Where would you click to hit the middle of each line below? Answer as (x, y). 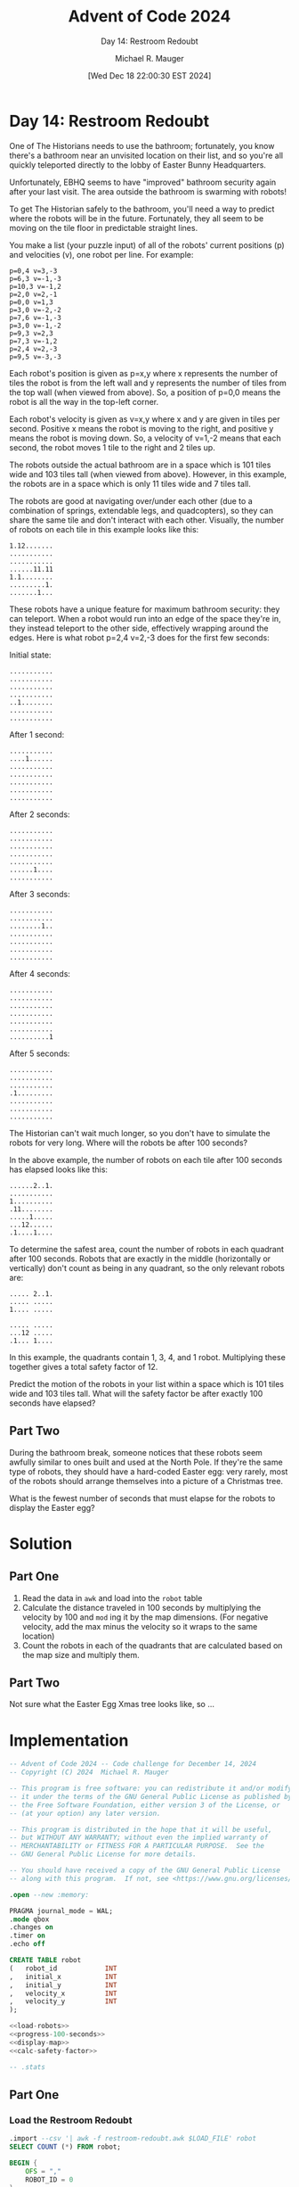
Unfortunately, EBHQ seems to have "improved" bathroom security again (143, 182)
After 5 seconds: (40, 1053)
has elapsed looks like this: (59, 1169)
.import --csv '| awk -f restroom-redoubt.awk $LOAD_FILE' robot (133, 2139)
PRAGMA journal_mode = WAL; (61, 1911)
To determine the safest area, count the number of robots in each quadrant (147, 1249)
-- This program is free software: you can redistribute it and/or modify (151, 1788)
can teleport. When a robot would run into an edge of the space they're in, (145, 618)
